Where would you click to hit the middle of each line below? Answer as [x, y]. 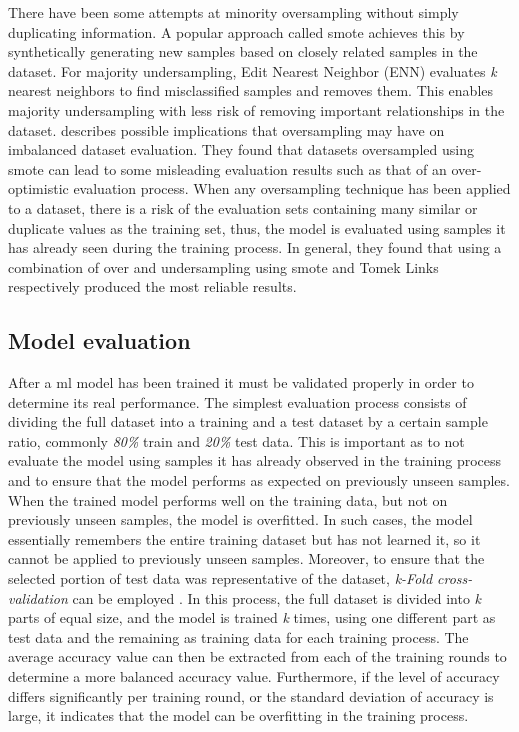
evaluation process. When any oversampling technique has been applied [292, 188]
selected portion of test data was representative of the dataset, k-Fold [220, 578]
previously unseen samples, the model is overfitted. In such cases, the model [240, 519]
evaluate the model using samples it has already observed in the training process [255, 460]
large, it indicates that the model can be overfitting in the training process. [238, 715]
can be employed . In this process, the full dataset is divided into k [277, 597]
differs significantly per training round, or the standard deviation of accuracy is [251, 695]
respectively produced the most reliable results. [152, 286]
